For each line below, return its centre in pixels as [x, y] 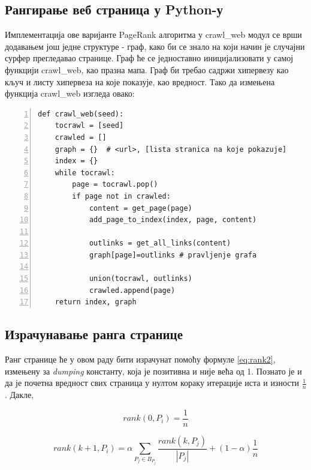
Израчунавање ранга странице [94, 334]
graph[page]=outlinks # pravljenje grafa [173, 255]
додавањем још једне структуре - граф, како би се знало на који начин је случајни [155, 46]
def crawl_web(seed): [81, 114]
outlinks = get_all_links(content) [160, 243]
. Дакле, [19, 395]
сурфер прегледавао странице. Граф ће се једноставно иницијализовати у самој [149, 58]
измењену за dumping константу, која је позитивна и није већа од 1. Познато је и [153, 371]
